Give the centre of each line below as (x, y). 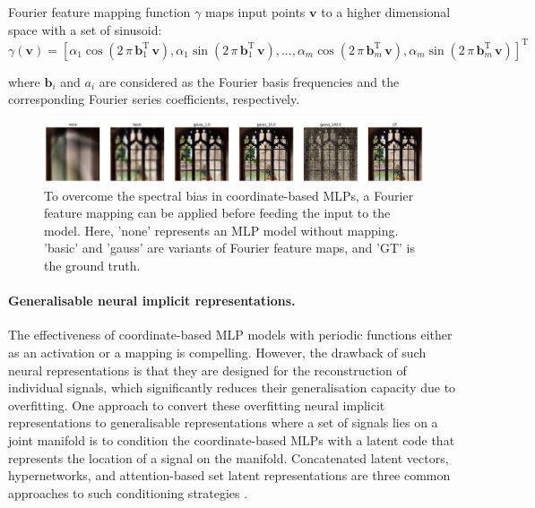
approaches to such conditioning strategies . (128, 492)
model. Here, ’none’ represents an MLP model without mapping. (221, 230)
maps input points (255, 12)
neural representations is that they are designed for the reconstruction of (207, 370)
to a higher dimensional (386, 12)
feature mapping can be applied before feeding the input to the (217, 213)
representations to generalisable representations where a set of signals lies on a (223, 422)
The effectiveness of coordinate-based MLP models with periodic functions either (230, 335)
